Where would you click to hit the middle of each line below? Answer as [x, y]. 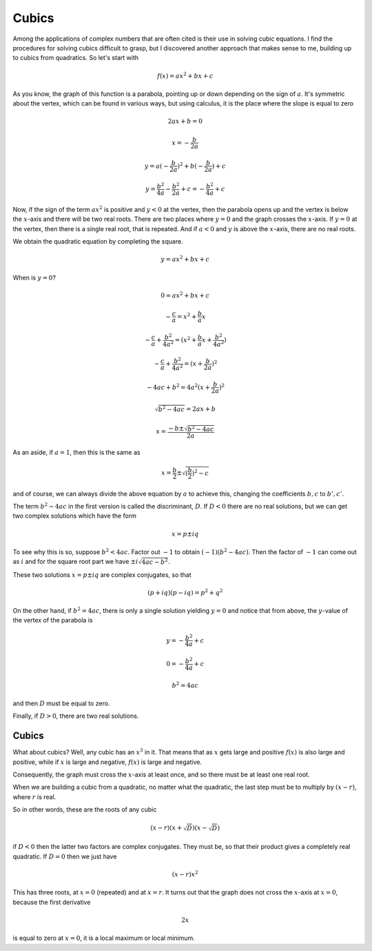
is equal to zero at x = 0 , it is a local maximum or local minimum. [104, 938]
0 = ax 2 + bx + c [185, 295]
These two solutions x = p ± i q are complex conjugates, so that [102, 575]
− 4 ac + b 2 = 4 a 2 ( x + [178, 387]
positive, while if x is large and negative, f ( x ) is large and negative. [107, 762]
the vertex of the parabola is [53, 620]
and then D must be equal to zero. [61, 703]
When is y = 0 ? [34, 277]
